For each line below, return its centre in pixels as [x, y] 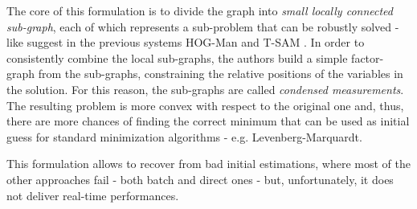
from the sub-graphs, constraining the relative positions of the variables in [221, 74]
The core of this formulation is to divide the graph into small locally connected [200, 10]
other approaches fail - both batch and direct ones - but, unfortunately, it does [200, 179]
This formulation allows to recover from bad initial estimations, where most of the [209, 164]
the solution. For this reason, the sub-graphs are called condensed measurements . [205, 89]
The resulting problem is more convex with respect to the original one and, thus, [205, 105]
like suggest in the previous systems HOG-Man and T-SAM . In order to [186, 42]
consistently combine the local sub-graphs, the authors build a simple [177, 57]
